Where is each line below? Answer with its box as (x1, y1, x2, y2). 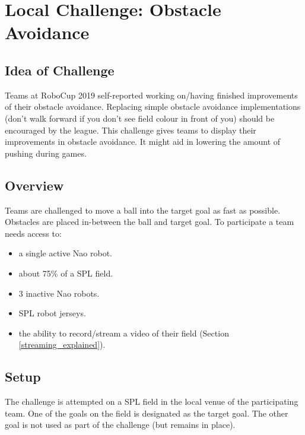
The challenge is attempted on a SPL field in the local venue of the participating (5, 395, 298, 408)
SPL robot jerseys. (18, 307, 86, 319)
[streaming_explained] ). (18, 338, 106, 351)
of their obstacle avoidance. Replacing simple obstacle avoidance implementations (5, 100, 301, 113)
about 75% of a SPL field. (18, 266, 113, 279)
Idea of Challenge (5, 61, 115, 79)
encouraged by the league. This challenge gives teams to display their (5, 123, 256, 136)
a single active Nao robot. (18, 247, 113, 259)
